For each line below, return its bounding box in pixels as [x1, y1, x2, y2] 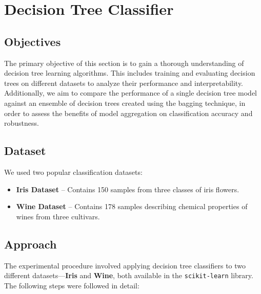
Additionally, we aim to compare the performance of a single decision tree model [4, 87, 257, 98]
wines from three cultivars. [16, 211, 100, 221]
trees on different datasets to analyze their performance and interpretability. [4, 77, 244, 88]
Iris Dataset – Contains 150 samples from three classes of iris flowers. [16, 184, 239, 194]
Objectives [4, 33, 61, 49]
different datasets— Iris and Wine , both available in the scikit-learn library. [4, 270, 253, 281]
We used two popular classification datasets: [4, 166, 143, 177]
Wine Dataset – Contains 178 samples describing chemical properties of [16, 201, 248, 212]
